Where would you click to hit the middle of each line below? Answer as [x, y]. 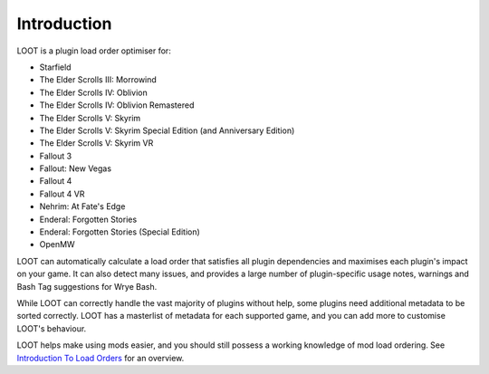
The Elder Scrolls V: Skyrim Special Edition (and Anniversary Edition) [167, 130]
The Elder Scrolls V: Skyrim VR [96, 143]
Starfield [55, 67]
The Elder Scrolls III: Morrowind [98, 80]
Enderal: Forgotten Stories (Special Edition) [120, 232]
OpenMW [58, 245]
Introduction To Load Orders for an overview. [101, 358]
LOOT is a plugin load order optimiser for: [94, 51]
